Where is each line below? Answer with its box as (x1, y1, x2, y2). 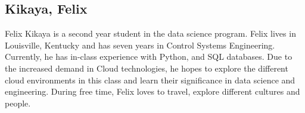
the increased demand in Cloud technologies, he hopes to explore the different (5, 62, 288, 74)
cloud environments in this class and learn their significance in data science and (5, 73, 295, 86)
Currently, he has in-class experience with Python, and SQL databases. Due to (5, 50, 292, 63)
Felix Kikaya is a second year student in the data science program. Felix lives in (5, 27, 296, 40)
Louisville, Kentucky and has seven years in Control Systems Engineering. (5, 38, 275, 51)
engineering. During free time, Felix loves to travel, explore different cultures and (5, 85, 300, 98)
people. (5, 96, 31, 109)
